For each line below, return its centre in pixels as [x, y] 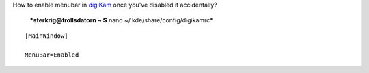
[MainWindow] [46, 36]
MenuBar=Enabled [52, 55]
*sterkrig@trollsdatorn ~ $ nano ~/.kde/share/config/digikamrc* [121, 20]
